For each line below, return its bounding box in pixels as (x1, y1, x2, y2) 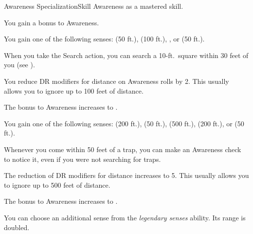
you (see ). (4, 59, 35, 70)
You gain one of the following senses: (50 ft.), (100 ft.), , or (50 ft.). (4, 34, 205, 44)
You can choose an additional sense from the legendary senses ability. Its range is (4, 212, 246, 222)
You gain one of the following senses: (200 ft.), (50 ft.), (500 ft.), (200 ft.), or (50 (4, 118, 244, 128)
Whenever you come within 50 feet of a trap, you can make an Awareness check (4, 144, 241, 154)
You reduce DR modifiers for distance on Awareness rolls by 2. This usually (4, 76, 229, 86)
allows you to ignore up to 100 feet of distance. (4, 85, 144, 96)
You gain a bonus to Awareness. (4, 17, 99, 27)
